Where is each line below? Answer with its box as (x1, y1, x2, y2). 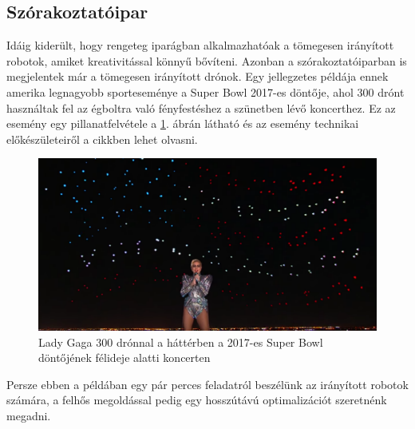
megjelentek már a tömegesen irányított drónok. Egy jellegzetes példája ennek (6, 68, 389, 85)
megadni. (6, 407, 51, 423)
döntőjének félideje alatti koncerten (38, 349, 211, 366)
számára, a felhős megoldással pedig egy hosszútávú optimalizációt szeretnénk (6, 391, 387, 408)
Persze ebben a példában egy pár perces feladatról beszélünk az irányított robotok (6, 375, 409, 392)
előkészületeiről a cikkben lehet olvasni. (6, 130, 198, 147)
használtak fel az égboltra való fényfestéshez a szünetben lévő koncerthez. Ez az (6, 99, 396, 116)
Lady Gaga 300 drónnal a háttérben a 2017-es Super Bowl (38, 333, 323, 350)
